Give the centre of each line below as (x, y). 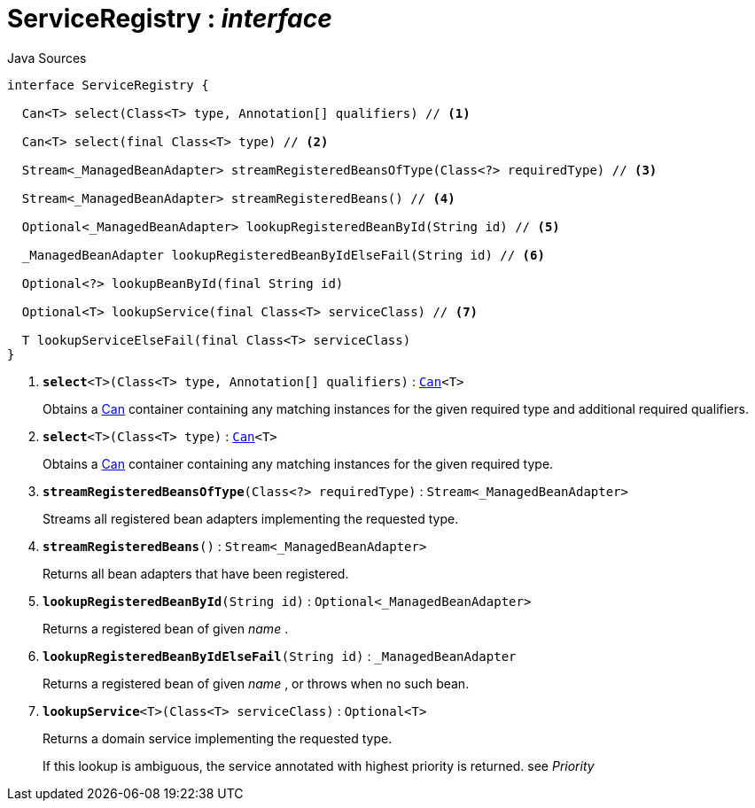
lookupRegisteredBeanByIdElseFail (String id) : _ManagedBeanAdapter (280, 656)
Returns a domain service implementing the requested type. (218, 738)
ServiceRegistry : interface (170, 19)
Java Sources (47, 58)
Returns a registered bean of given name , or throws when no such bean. (256, 683)
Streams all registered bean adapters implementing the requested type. (251, 518)
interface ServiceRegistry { (108, 85)
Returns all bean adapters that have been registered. (196, 573)
